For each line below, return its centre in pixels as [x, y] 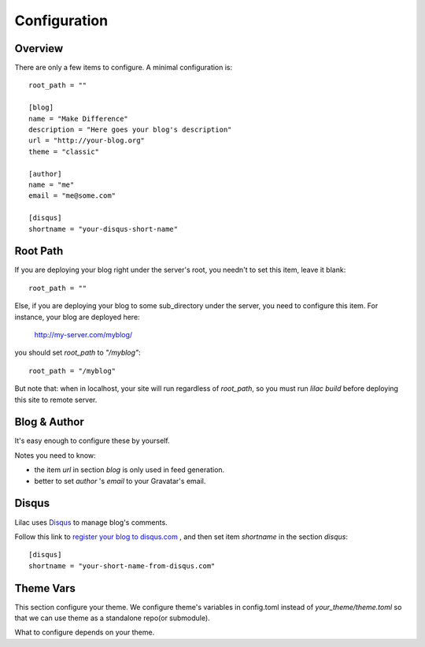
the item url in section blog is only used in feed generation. [129, 470]
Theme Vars [45, 588]
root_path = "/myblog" [72, 371]
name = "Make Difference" [79, 119]
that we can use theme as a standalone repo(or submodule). [112, 618]
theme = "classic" [64, 151]
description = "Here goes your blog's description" [130, 130]
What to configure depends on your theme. [85, 632]
